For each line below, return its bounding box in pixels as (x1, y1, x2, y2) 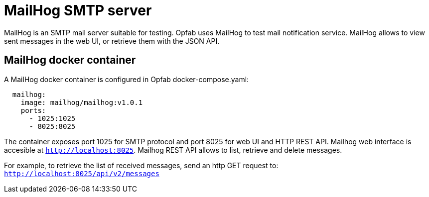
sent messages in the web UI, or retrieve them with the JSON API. (4, 36, 220, 45)
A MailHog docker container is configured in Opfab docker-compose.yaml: (4, 75, 249, 84)
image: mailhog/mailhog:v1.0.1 (20, 98, 143, 106)
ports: (20, 106, 46, 114)
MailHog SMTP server (4, 2, 152, 19)
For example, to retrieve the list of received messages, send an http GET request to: (4, 161, 279, 170)
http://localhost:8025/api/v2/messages (4, 169, 159, 178)
